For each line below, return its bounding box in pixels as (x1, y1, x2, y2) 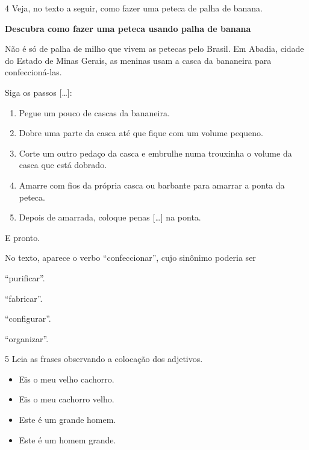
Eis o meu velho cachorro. (19, 372, 114, 385)
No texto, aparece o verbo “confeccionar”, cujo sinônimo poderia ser (5, 251, 256, 264)
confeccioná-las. (5, 66, 62, 78)
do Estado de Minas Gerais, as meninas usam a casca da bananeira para (5, 54, 272, 66)
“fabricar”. (5, 292, 43, 304)
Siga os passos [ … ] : (5, 86, 72, 98)
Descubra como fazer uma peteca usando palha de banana (5, 22, 251, 34)
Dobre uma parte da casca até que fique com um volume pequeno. (19, 127, 263, 139)
